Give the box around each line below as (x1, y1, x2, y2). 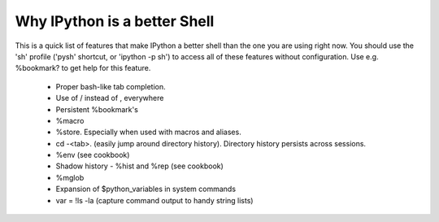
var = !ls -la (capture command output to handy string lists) (55, 195, 254, 205)
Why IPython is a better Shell (15, 12, 215, 30)
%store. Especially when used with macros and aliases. (55, 127, 241, 137)
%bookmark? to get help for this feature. (15, 63, 151, 73)
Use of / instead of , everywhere (55, 94, 164, 103)
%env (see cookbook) (55, 150, 130, 160)
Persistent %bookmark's (55, 104, 138, 114)
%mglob (55, 172, 85, 182)
